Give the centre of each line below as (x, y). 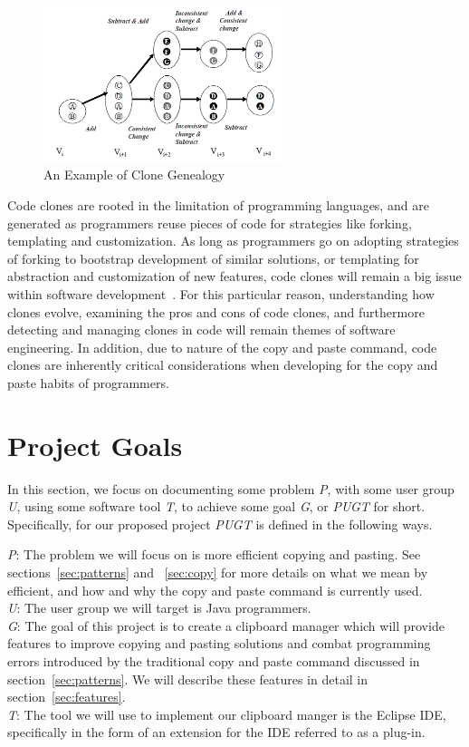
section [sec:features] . (67, 697)
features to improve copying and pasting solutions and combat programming (219, 643)
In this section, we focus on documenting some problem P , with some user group (231, 488)
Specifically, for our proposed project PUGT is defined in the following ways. (220, 524)
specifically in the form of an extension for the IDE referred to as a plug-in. (216, 732)
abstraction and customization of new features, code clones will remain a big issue (234, 276)
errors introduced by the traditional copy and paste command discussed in (214, 661)
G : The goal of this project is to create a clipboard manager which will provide (226, 625)
